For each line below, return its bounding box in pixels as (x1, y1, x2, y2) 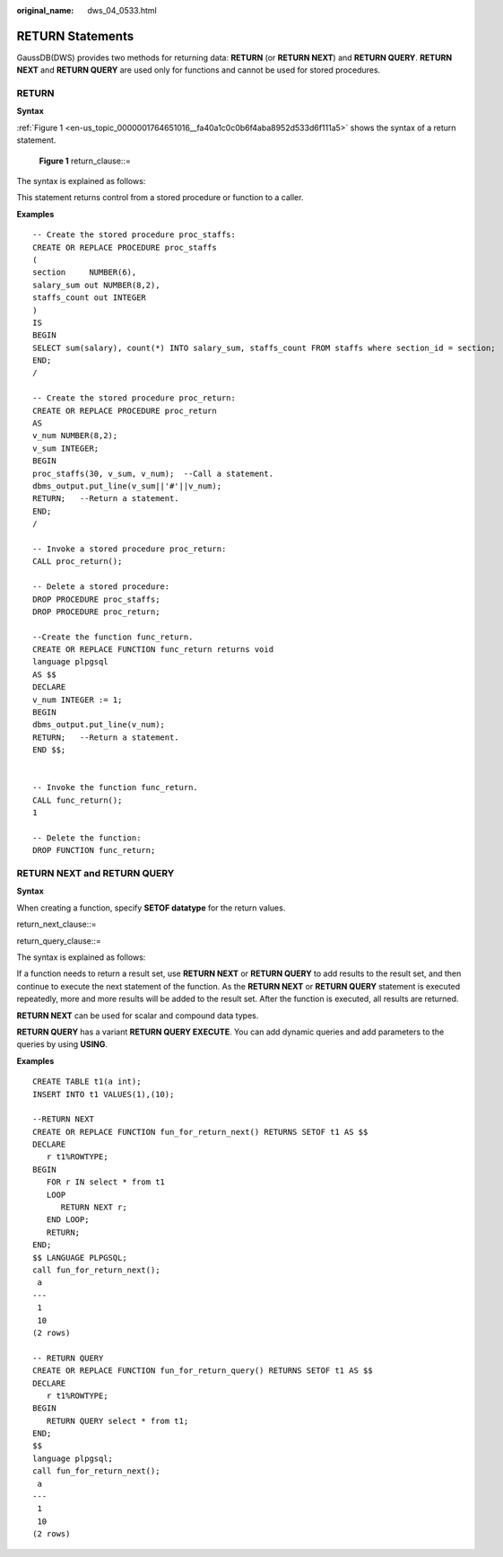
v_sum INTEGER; (32, 443, 100, 453)
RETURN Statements (16, 28, 134, 44)
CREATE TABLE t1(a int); (32, 1077, 142, 1086)
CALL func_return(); (32, 795, 123, 805)
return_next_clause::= (16, 919, 98, 929)
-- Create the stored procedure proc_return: (32, 393, 237, 403)
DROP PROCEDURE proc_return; (32, 606, 160, 617)
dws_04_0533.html (87, 5, 157, 15)
